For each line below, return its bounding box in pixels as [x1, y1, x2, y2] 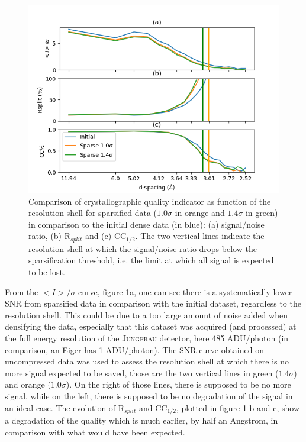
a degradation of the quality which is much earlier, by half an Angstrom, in [5, 414, 278, 426]
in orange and [175, 207, 225, 219]
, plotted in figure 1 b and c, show [176, 401, 300, 414]
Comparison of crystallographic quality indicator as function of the [28, 195, 271, 207]
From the [5, 285, 38, 298]
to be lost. [28, 266, 65, 278]
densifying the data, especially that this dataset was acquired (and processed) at [5, 320, 297, 333]
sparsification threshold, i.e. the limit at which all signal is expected [28, 254, 274, 266]
